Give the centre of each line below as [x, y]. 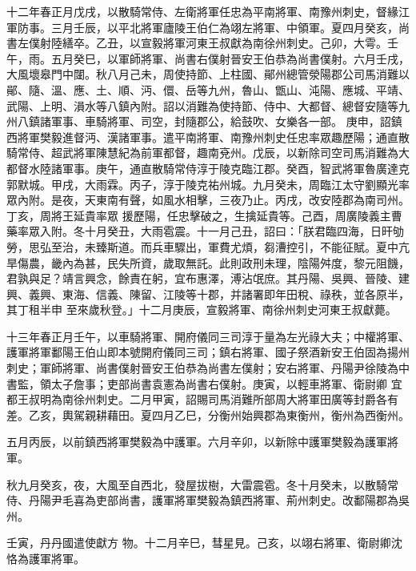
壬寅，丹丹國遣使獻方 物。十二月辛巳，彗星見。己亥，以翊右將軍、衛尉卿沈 [204, 543]
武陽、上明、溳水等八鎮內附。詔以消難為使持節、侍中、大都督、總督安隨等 [202, 105]
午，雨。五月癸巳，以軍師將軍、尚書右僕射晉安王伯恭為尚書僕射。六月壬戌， [208, 58]
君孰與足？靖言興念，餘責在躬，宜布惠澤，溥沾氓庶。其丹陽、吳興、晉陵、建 [208, 278]
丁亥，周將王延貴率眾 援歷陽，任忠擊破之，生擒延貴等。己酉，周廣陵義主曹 [204, 215]
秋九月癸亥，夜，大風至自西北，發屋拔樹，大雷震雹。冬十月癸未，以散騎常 [202, 484]
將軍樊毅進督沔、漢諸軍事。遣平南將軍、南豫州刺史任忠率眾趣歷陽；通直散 [213, 137]
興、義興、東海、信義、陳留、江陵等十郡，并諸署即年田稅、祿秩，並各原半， [208, 294]
